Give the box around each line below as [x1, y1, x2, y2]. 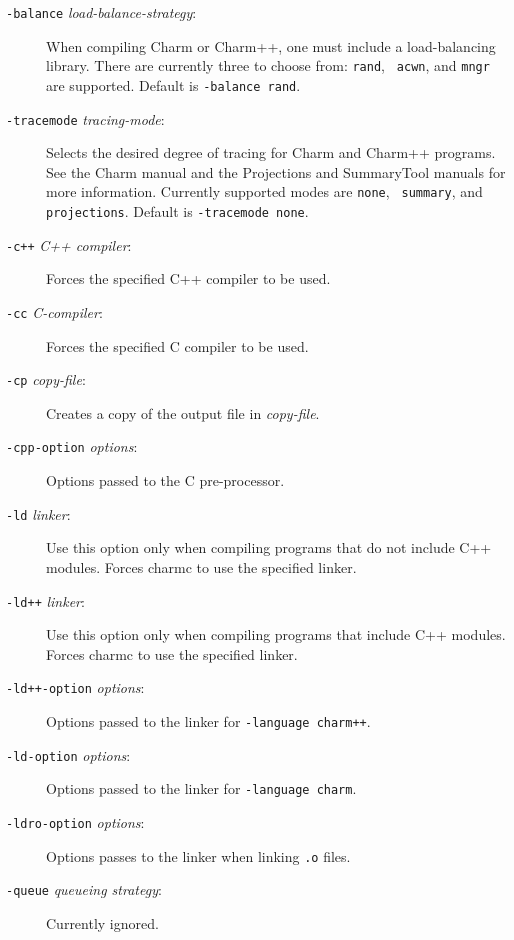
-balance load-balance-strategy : [6, 2, 197, 22]
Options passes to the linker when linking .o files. [46, 845, 351, 866]
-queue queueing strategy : [6, 879, 162, 900]
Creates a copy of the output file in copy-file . [46, 402, 320, 423]
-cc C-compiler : [6, 301, 103, 322]
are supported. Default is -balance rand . [46, 74, 301, 95]
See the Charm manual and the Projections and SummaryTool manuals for [46, 161, 506, 182]
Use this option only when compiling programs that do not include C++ [46, 537, 492, 558]
